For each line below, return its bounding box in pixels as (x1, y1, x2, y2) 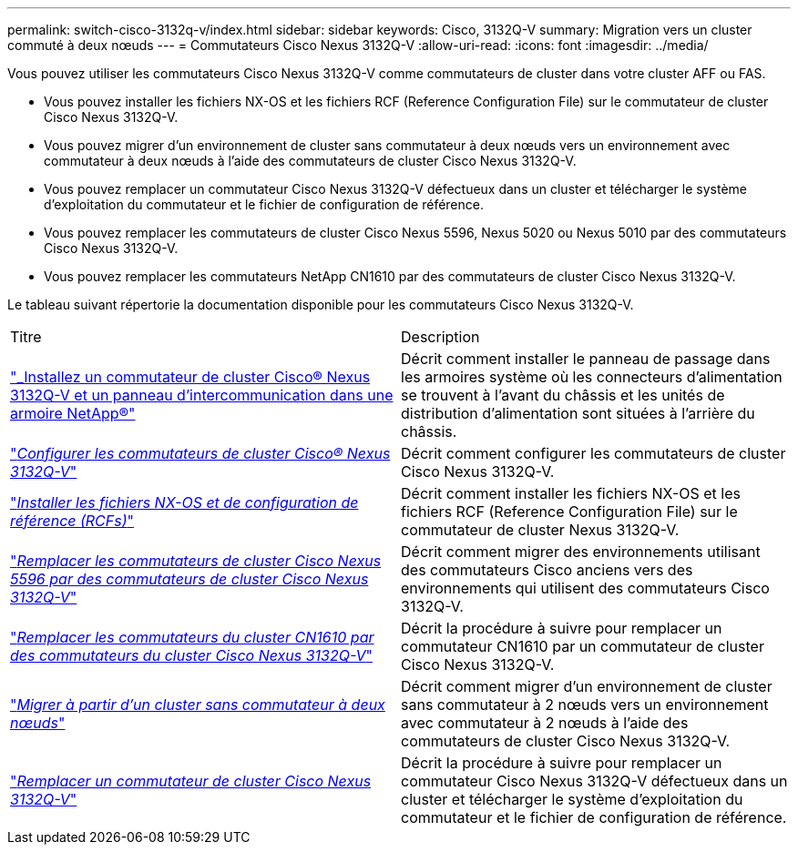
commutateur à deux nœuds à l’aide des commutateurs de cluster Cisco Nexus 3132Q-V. (44, 153, 577, 168)
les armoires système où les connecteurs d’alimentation (401, 368, 783, 386)
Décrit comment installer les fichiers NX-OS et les (401, 484, 741, 502)
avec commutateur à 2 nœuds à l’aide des (401, 714, 689, 732)
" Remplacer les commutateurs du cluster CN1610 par (10, 628, 374, 646)
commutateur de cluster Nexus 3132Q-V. (401, 521, 680, 539)
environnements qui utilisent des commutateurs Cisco (401, 579, 770, 597)
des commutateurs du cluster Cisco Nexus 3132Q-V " (10, 646, 373, 664)
